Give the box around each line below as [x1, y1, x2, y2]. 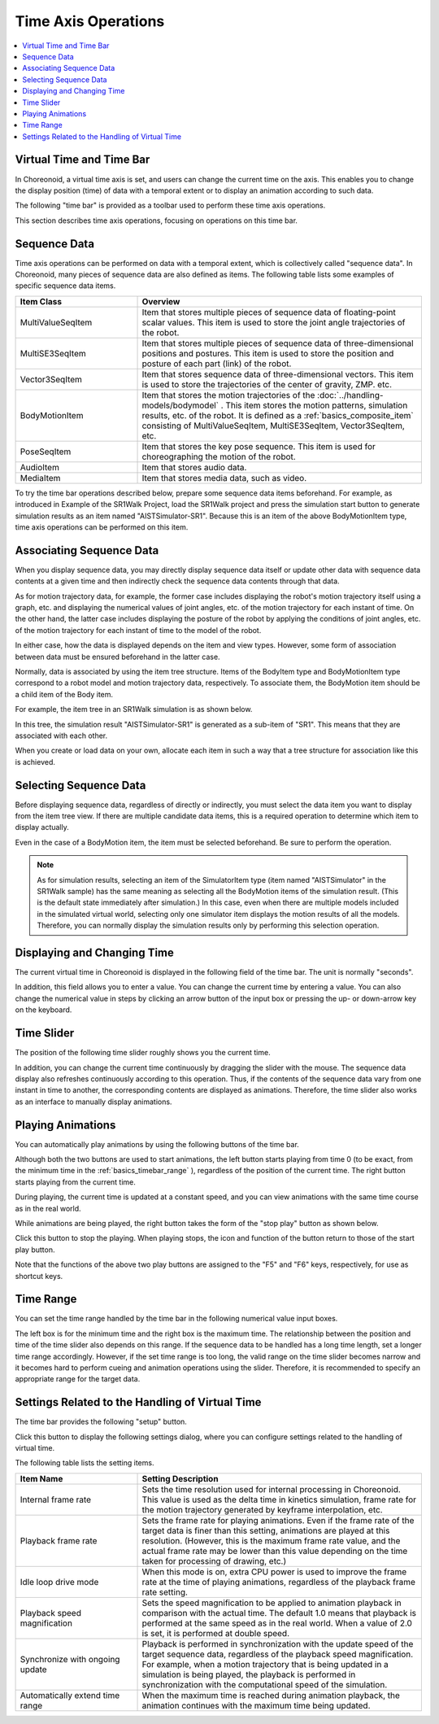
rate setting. [141, 1587, 189, 1598]
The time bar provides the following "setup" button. [15, 1416, 187, 1427]
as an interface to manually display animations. [15, 1097, 172, 1106]
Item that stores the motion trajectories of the [141, 389, 315, 400]
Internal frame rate [20, 1494, 92, 1505]
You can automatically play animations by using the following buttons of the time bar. [15, 1139, 300, 1149]
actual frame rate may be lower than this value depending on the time [141, 1545, 408, 1556]
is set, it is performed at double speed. [141, 1627, 290, 1639]
